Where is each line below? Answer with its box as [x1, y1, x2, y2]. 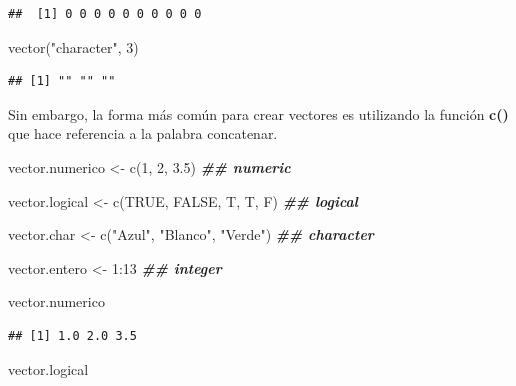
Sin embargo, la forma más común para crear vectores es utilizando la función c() [8, 103, 509, 124]
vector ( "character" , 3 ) [8, 36, 139, 57]
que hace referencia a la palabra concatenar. [8, 123, 278, 144]
